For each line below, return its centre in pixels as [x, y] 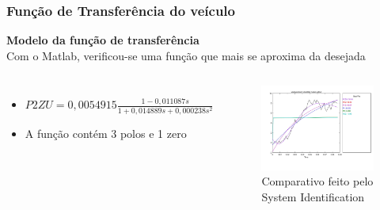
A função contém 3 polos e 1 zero [106, 133]
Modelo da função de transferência [103, 40]
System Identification [313, 196]
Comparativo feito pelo [317, 181]
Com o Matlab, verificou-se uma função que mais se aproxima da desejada [186, 55]
